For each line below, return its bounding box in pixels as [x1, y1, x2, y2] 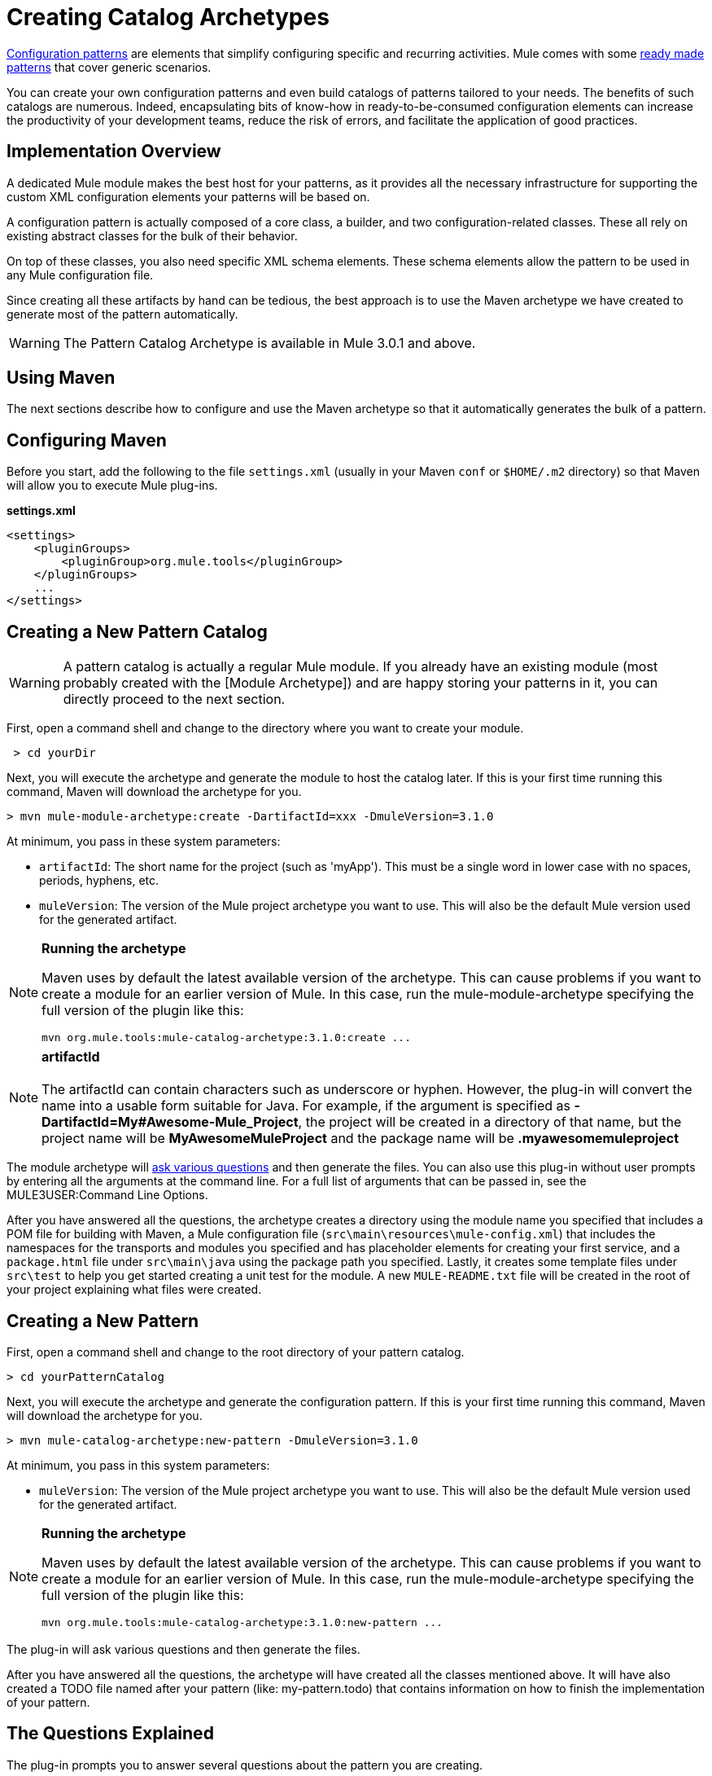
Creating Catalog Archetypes [7, 3, 330, 31]
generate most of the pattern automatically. [7, 306, 238, 321]
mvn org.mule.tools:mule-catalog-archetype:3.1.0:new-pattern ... [41, 1616, 443, 1629]
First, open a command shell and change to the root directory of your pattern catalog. [7, 1344, 465, 1359]
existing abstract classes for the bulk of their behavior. [7, 228, 298, 243]
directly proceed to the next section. [63, 691, 286, 708]
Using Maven [7, 367, 116, 389]
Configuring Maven [7, 429, 167, 451]
